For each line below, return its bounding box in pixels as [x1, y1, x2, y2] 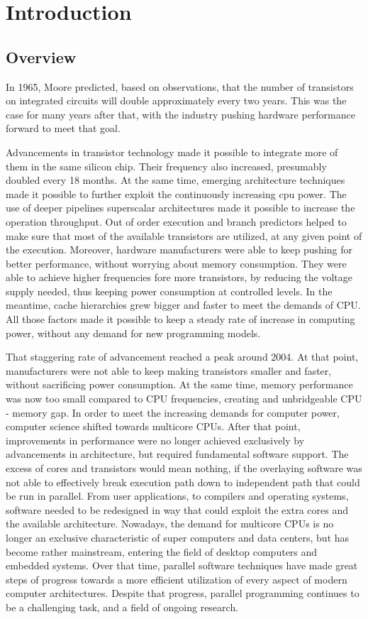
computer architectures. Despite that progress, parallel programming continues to [6, 586, 359, 601]
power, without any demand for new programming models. [6, 325, 261, 340]
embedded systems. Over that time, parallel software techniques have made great [6, 558, 358, 573]
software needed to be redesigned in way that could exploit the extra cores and [6, 502, 348, 517]
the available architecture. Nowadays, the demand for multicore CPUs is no [6, 516, 334, 531]
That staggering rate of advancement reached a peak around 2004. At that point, [6, 349, 359, 364]
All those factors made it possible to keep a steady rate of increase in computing [6, 312, 355, 327]
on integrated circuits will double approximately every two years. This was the [6, 93, 347, 108]
